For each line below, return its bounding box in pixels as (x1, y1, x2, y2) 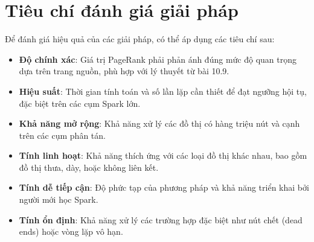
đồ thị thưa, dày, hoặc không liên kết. (19, 161, 159, 173)
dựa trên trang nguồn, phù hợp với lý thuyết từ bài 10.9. (19, 65, 229, 77)
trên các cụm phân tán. (19, 129, 106, 141)
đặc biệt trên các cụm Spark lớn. (19, 97, 141, 109)
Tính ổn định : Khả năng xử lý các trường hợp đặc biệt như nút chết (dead (19, 213, 303, 226)
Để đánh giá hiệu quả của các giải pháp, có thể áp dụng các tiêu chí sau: (5, 33, 275, 45)
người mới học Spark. (19, 193, 98, 206)
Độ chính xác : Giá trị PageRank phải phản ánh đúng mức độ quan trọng (19, 53, 296, 65)
